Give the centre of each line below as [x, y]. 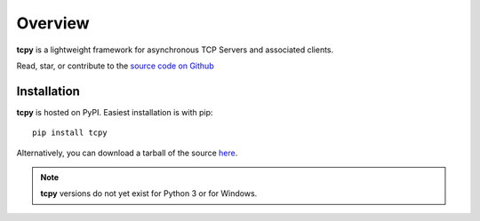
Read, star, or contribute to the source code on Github [115, 66]
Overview [53, 23]
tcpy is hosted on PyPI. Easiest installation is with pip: [115, 112]
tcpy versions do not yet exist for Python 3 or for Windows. [149, 193]
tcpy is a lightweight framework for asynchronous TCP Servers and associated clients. [175, 50]
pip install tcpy [70, 133]
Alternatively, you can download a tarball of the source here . [127, 153]
